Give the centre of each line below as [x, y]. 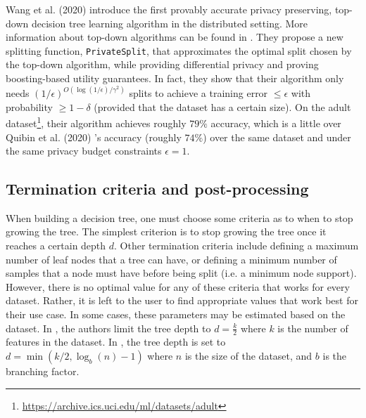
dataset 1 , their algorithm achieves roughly [96, 122]
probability [29, 106]
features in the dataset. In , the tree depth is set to [116, 342]
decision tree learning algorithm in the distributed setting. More [170, 23]
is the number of [313, 328]
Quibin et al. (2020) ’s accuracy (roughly [94, 137]
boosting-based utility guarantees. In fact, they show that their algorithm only [175, 78]
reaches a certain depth [56, 246]
